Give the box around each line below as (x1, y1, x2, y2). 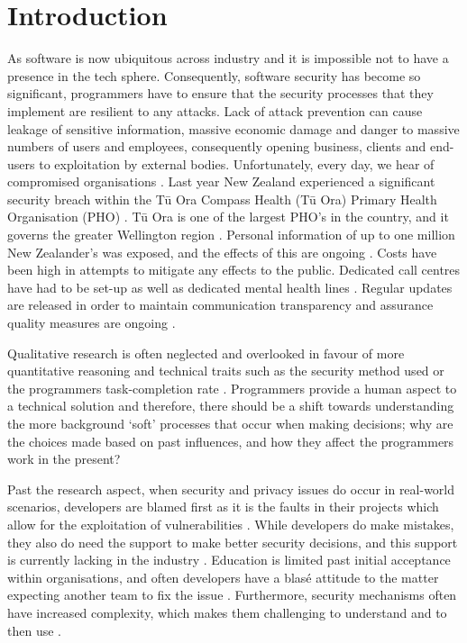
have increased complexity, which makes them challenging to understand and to (7, 602, 447, 621)
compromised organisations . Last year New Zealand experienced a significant (7, 172, 435, 191)
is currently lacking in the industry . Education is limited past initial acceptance (7, 550, 451, 569)
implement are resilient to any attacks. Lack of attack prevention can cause (7, 101, 423, 120)
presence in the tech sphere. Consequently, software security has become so (7, 66, 421, 85)
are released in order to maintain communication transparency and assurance (7, 295, 434, 314)
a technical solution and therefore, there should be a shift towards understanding (7, 396, 454, 415)
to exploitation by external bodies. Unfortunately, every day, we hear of (39, 154, 435, 173)
